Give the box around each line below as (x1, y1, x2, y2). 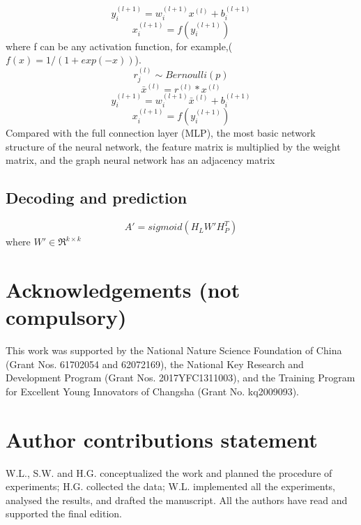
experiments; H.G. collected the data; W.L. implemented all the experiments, (6, 479, 336, 494)
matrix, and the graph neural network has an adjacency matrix (6, 153, 275, 167)
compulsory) (6, 303, 127, 331)
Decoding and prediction (6, 187, 187, 208)
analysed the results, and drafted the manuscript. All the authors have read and (6, 492, 348, 507)
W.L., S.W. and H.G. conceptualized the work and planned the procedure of (6, 465, 332, 480)
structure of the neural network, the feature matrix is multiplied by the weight (6, 139, 341, 153)
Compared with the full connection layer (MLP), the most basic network (6, 125, 316, 140)
